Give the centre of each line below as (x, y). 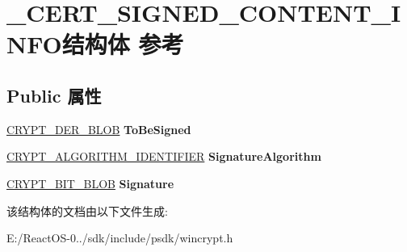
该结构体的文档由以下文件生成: (87, 210)
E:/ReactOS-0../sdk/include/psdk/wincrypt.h (120, 238)
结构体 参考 (123, 44)
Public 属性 (54, 95)
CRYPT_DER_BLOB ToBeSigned (99, 129)
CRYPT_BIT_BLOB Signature (90, 183)
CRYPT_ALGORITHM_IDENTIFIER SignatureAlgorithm (164, 156)
